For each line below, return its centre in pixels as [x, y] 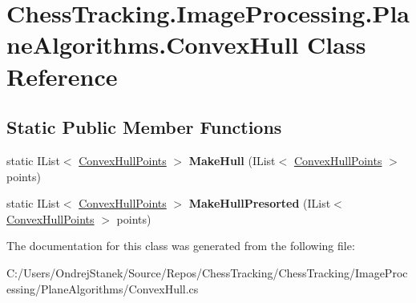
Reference [62, 76]
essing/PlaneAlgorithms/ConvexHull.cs [103, 288]
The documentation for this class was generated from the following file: [181, 246]
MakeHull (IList [232, 160]
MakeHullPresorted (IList [260, 203]
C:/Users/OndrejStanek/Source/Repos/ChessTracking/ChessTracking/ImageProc [207, 272]
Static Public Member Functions [144, 127]
